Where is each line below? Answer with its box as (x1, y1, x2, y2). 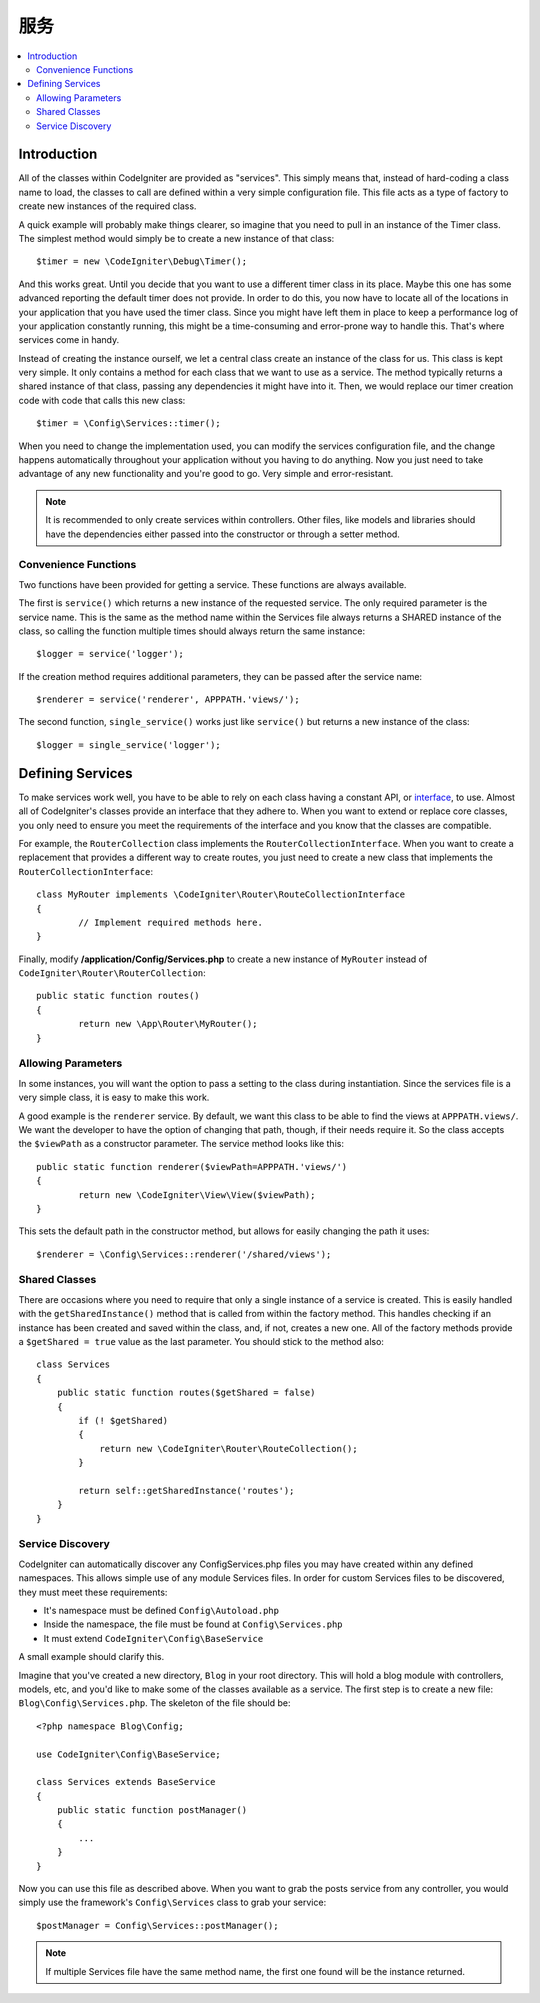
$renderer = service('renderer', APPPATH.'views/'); (36, 694, 300, 705)
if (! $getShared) (78, 1415, 169, 1426)
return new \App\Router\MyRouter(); (78, 1018, 259, 1030)
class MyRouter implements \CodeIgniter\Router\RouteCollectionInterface (36, 889, 406, 900)
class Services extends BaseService (36, 1776, 216, 1788)
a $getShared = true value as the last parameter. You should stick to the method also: (18, 1336, 385, 1347)
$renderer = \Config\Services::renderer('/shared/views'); (36, 1248, 332, 1260)
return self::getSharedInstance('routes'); (78, 1485, 295, 1496)
